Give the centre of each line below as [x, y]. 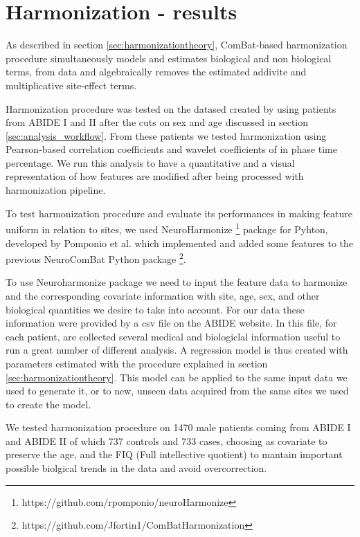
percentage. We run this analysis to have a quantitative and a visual [150, 162]
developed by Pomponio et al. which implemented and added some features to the [180, 243]
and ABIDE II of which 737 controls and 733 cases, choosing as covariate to [166, 440]
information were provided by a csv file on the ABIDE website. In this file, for [171, 323]
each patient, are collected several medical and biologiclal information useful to [173, 336]
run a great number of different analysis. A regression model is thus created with [177, 350]
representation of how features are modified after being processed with [155, 176]
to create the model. [48, 404]
